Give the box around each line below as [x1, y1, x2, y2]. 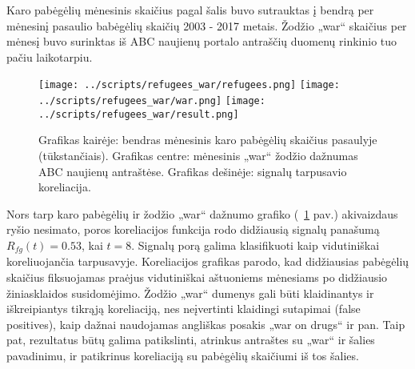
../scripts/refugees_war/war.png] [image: [38, 95, 265, 107]
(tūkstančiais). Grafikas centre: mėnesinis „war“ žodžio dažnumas [38, 146, 358, 163]
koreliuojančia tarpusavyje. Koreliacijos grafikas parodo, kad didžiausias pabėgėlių [6, 253, 409, 270]
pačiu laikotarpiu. [6, 48, 93, 65]
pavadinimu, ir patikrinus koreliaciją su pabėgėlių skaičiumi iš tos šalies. [6, 347, 359, 363]
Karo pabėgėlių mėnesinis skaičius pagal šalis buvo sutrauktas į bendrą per [6, 2, 374, 18]
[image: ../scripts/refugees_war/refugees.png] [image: [38, 79, 340, 91]
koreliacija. [38, 178, 91, 195]
